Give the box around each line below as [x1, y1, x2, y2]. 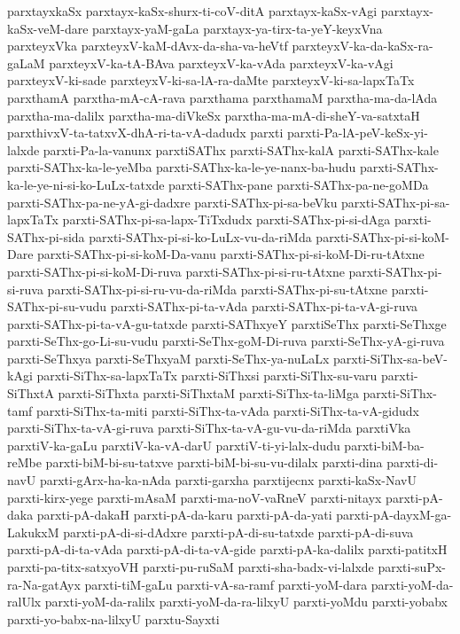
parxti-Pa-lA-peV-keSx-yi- [286, 123, 428, 142]
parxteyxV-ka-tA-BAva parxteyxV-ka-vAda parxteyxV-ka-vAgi [49, 53, 394, 72]
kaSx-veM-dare [7, 19, 89, 37]
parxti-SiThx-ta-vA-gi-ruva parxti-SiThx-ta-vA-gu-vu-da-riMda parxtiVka [7, 419, 411, 437]
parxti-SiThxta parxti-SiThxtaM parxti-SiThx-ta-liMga [58, 384, 359, 403]
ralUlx [7, 592, 42, 611]
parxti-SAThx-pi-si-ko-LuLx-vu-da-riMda [89, 227, 312, 246]
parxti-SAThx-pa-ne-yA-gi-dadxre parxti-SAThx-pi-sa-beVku [7, 192, 338, 211]
